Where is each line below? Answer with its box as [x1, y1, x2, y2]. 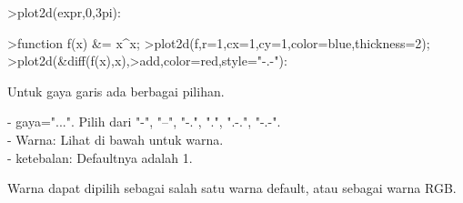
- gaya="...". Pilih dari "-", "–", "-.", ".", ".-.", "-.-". [7, 112, 281, 131]
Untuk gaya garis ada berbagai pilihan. [7, 81, 225, 100]
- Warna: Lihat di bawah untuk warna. [7, 129, 224, 148]
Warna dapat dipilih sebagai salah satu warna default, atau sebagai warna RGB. [7, 178, 457, 198]
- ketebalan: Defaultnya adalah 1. [7, 147, 193, 167]
